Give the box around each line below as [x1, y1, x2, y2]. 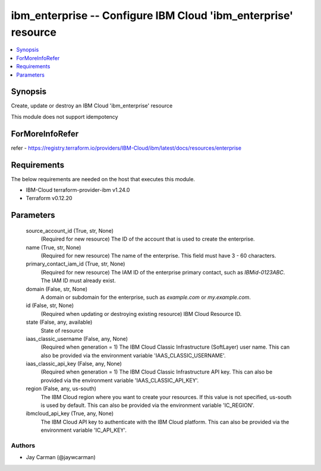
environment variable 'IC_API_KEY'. [40, 426, 127, 434]
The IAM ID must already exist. [40, 277, 116, 285]
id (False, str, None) [26, 302, 74, 309]
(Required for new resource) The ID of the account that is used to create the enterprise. [40, 235, 255, 243]
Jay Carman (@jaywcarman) [26, 454, 96, 461]
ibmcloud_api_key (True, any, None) [26, 410, 114, 417]
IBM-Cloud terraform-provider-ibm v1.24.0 [26, 186, 130, 194]
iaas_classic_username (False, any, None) [26, 335, 128, 342]
